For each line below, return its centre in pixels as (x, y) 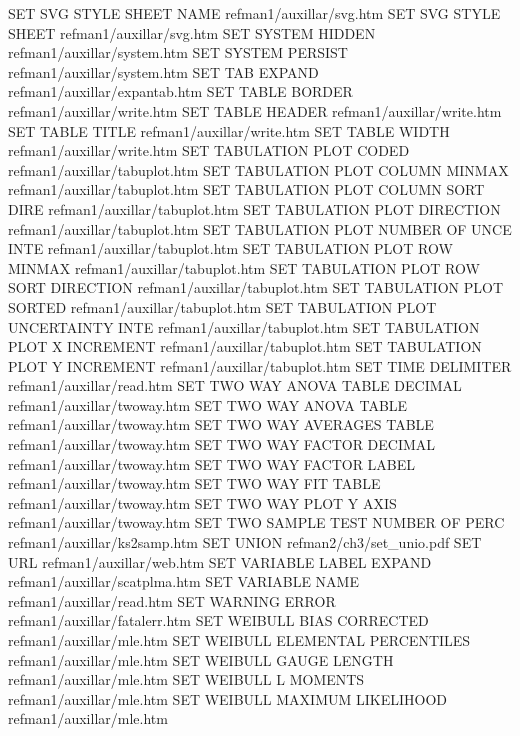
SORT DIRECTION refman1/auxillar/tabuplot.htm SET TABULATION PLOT (255, 287)
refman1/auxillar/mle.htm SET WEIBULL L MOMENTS (186, 679)
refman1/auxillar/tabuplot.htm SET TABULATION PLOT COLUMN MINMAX (258, 169)
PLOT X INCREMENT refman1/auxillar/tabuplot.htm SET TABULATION (245, 346)
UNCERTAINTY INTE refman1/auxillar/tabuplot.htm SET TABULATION (244, 326)
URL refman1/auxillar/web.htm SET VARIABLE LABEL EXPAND (220, 561)
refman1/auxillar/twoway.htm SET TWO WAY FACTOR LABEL (212, 463)
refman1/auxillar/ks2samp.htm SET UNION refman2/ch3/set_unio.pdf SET (245, 542)
